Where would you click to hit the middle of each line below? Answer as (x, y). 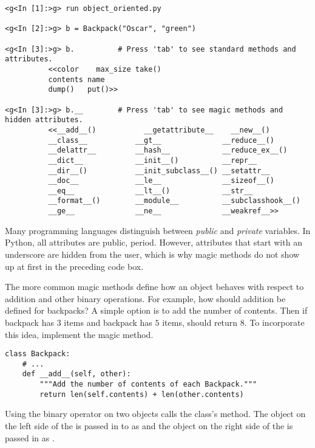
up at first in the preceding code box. (74, 266)
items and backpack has (108, 322)
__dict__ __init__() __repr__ (153, 160)
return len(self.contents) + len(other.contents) (142, 394)
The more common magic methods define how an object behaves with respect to (154, 287)
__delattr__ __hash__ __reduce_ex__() (168, 150)
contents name (76, 79)
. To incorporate (274, 322)
